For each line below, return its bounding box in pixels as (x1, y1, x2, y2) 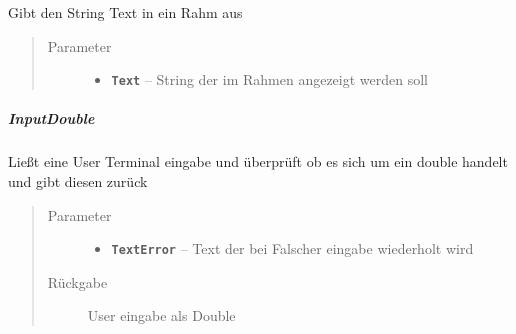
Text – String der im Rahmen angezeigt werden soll (111, 69, 428, 90)
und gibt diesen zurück (8, 171, 148, 191)
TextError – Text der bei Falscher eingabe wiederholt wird (111, 238, 474, 259)
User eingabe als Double (87, 305, 236, 326)
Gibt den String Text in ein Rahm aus (8, 2, 243, 22)
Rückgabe (47, 271, 108, 292)
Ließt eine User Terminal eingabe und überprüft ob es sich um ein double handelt (8, 151, 508, 172)
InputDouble (8, 108, 95, 129)
